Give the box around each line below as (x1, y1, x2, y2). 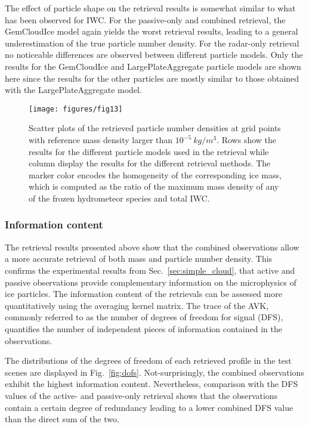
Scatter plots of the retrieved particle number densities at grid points (29, 122, 281, 134)
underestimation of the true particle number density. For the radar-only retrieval (5, 36, 299, 49)
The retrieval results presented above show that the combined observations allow (5, 240, 299, 253)
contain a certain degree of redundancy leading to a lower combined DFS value (5, 401, 293, 413)
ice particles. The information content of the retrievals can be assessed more (5, 287, 282, 300)
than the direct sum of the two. (5, 413, 119, 425)
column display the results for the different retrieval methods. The (29, 157, 271, 169)
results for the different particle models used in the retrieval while (29, 145, 269, 157)
